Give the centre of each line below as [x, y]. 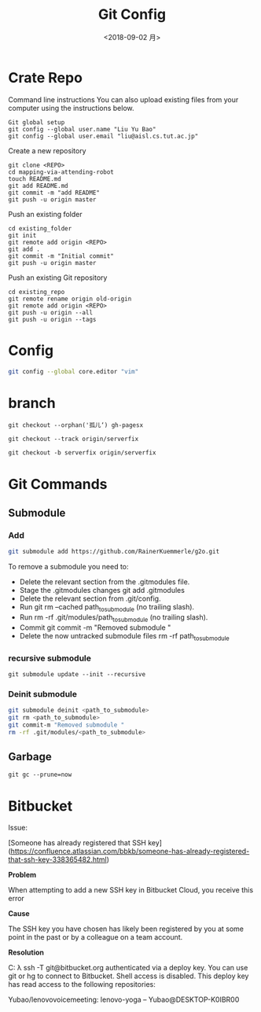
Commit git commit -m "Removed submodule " [95, 627]
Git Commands [58, 484]
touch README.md [35, 178]
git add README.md [38, 186]
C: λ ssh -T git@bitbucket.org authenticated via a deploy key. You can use [128, 968]
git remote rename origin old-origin [70, 299]
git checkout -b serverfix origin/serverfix [82, 453]
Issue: [18, 828]
